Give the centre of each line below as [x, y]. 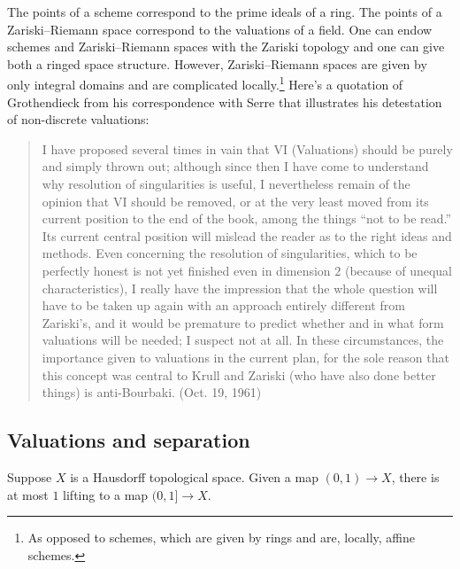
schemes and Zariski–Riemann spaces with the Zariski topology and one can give [226, 47]
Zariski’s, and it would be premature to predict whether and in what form [243, 322]
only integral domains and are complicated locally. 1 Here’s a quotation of [205, 83]
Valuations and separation [129, 440]
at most [28, 494]
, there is [415, 476]
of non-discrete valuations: [78, 119]
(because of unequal [399, 270]
